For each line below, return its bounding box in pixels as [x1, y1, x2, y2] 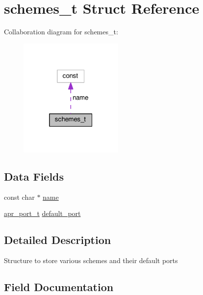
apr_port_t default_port [4, 208, 81, 218]
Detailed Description [4, 232, 111, 247]
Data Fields [4, 168, 64, 184]
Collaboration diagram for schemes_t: [4, 27, 118, 37]
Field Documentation [4, 279, 114, 294]
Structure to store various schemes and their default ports [4, 255, 178, 265]
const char [4, 191, 35, 202]
